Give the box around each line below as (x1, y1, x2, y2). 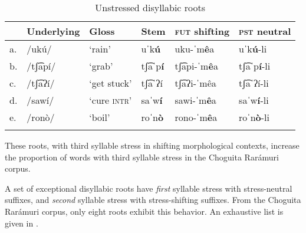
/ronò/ (27, 110, 55, 124)
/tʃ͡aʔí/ (27, 76, 55, 90)
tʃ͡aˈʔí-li (239, 76, 269, 90)
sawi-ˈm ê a (175, 93, 216, 107)
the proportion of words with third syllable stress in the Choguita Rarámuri (5, 150, 279, 163)
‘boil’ (89, 110, 110, 124)
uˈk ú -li (239, 42, 267, 55)
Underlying (27, 24, 80, 38)
